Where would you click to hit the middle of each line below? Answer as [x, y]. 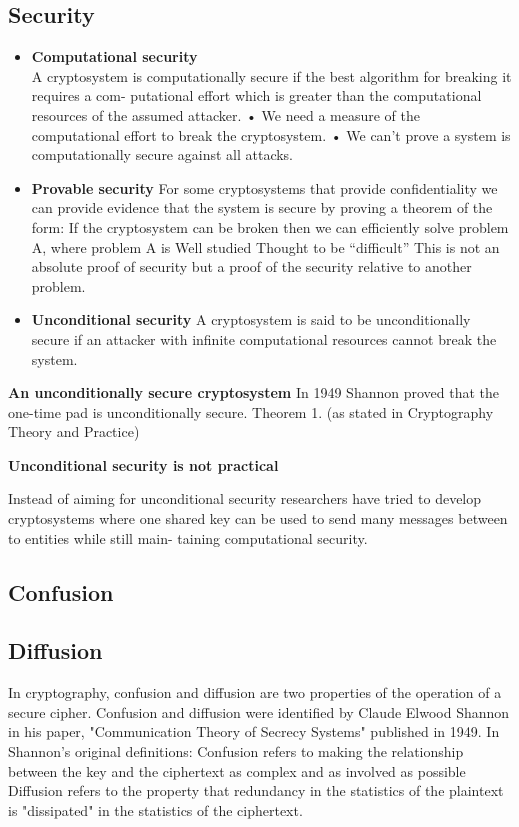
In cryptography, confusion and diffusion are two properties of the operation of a [255, 692]
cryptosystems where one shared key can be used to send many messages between [258, 518]
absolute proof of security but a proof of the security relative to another [251, 266]
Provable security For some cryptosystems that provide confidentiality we [264, 187]
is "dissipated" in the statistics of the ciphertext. [155, 809]
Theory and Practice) [74, 431]
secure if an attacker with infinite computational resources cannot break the [264, 338]
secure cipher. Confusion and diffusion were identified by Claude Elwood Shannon [259, 711]
